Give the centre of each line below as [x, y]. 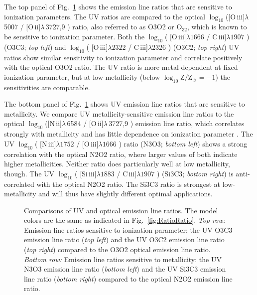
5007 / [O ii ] [22, 27]
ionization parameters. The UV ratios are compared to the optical [105, 16]
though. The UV [29, 173]
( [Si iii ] [86, 173]
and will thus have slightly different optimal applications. [126, 194]
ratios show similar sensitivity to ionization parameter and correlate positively [123, 57]
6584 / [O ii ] [85, 123]
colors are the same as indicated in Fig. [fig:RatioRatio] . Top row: [125, 220]
